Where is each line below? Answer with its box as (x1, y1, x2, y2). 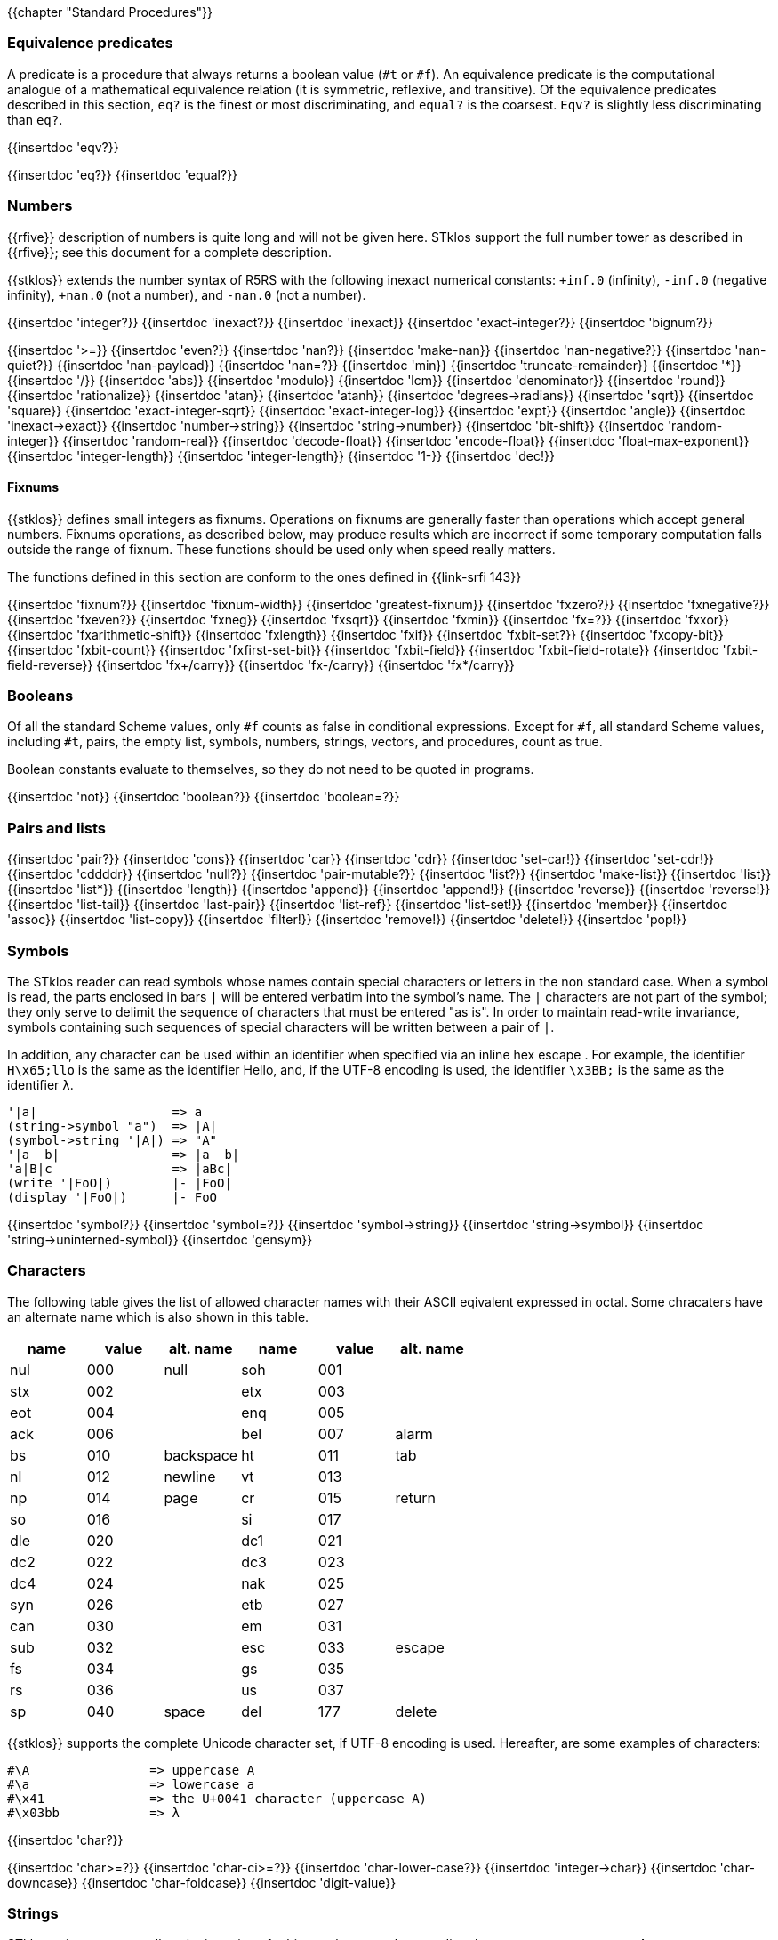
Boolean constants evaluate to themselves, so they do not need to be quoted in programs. (7, 761, 534, 777)
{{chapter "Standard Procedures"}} (7, 4, 213, 20)
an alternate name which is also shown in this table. (7, 1308, 309, 1324)
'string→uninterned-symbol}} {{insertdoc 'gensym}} (7, 1231, 313, 1247)
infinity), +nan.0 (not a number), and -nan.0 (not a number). (7, 286, 366, 302)
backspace (164, 1445, 238, 1464)
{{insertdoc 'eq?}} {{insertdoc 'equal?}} (7, 166, 238, 182)
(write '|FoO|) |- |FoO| (7, 1175, 232, 1190)
